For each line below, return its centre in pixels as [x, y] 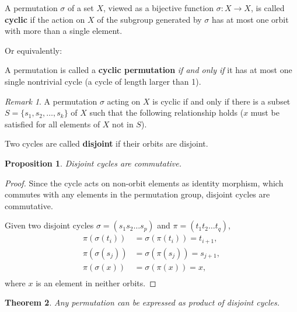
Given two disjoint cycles [49, 225]
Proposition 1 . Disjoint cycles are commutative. [93, 163]
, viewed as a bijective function [159, 8]
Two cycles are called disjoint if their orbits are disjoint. [106, 143]
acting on [124, 101]
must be [265, 112]
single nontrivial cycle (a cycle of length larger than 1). [103, 81]
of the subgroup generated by [149, 19]
